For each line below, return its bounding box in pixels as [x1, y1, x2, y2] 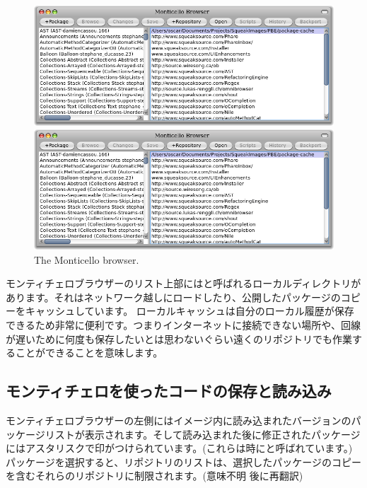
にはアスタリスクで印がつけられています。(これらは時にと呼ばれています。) [6, 441, 353, 455]
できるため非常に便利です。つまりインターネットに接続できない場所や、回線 [6, 318, 361, 332]
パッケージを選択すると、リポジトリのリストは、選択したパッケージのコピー [6, 454, 361, 469]
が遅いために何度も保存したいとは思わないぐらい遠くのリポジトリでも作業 [6, 331, 352, 346]
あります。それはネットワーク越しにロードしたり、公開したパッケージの [6, 289, 341, 304]
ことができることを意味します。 [15, 345, 163, 360]
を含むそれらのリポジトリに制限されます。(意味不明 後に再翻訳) [6, 468, 303, 483]
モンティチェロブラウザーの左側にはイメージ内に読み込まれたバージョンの [6, 412, 351, 427]
